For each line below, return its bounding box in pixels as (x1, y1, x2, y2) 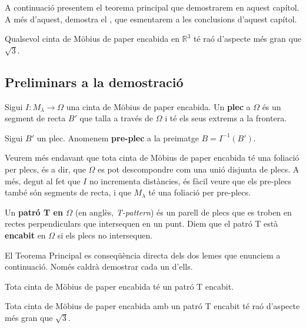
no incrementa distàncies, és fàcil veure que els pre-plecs (89, 174, 291, 187)
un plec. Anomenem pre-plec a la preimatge (36, 131, 199, 144)
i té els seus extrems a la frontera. (165, 112, 287, 124)
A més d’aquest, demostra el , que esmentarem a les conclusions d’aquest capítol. (5, 12, 297, 25)
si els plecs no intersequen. (57, 228, 153, 241)
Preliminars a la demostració (5, 72, 184, 91)
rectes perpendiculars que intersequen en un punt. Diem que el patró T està (5, 217, 278, 230)
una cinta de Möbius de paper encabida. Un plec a (66, 100, 251, 112)
